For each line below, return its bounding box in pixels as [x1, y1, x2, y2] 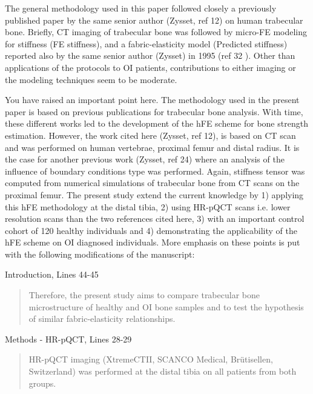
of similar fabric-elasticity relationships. [28, 312, 176, 325]
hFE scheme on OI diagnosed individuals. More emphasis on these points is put [5, 236, 300, 249]
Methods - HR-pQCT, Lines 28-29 [5, 332, 132, 345]
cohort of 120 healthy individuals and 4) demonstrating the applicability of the [5, 224, 297, 236]
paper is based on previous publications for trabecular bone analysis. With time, [5, 105, 303, 118]
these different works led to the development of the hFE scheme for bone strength [5, 117, 308, 130]
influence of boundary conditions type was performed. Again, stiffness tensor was [5, 164, 305, 177]
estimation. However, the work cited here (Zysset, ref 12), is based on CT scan [5, 129, 296, 141]
